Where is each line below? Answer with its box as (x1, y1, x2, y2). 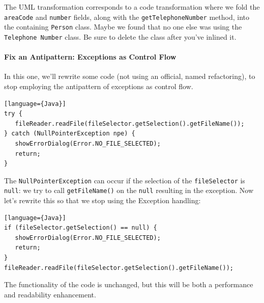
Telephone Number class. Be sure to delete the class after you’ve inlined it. (4, 31, 237, 42)
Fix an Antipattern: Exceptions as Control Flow (4, 51, 177, 62)
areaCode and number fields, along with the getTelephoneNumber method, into (4, 11, 249, 22)
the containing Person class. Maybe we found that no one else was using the (4, 21, 242, 32)
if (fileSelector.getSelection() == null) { (4, 224, 157, 232)
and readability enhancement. (4, 289, 96, 299)
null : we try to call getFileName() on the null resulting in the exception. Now (4, 185, 253, 196)
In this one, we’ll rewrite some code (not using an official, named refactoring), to (4, 71, 255, 81)
